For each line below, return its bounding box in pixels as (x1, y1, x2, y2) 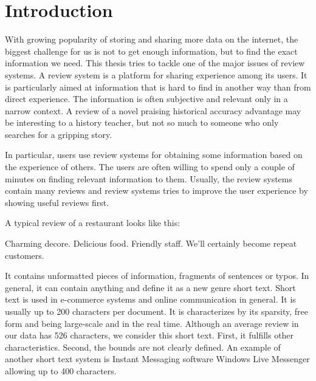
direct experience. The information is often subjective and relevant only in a (5, 92, 288, 105)
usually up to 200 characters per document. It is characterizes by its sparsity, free (5, 305, 308, 317)
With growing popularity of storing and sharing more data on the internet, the (5, 33, 298, 46)
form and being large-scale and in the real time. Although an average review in (5, 317, 299, 329)
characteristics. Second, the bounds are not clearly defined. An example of (5, 340, 281, 353)
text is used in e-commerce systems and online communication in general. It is (5, 293, 296, 306)
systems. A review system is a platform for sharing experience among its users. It (5, 68, 307, 81)
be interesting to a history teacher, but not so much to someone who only (5, 116, 279, 129)
